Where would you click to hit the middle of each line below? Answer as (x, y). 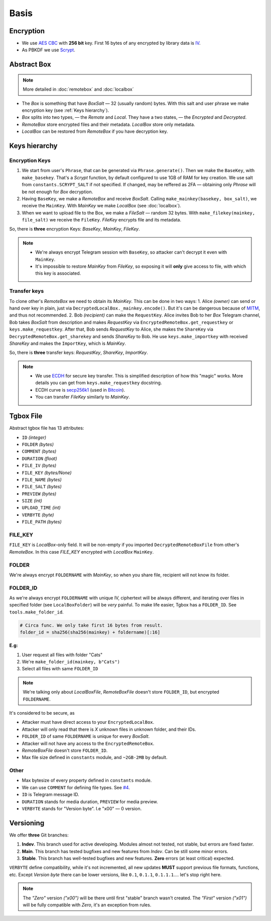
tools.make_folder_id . (36, 612)
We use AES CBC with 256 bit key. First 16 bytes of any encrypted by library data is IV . (111, 43)
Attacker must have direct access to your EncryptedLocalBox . (88, 722)
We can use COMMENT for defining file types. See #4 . (76, 787)
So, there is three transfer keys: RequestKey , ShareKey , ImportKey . (79, 353)
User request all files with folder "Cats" (62, 655)
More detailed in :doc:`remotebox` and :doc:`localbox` (78, 89)
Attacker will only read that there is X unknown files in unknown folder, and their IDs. (109, 729)
